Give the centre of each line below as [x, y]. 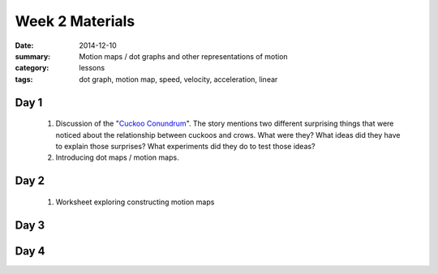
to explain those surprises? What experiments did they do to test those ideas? [185, 146]
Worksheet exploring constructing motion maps [135, 202]
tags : [24, 79]
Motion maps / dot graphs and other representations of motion [183, 56]
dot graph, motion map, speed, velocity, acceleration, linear [178, 79]
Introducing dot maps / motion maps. [117, 157]
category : [32, 68]
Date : [24, 45]
